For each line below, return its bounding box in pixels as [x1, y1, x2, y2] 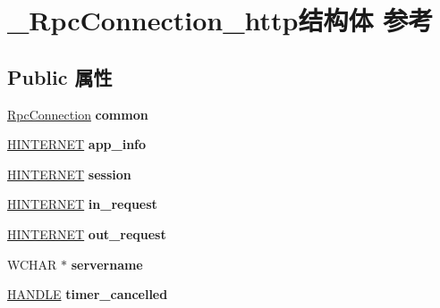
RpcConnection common [7, 104, 148, 123]
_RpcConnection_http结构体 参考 [7, 2, 434, 38]
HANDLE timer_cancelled [7, 285, 168, 304]
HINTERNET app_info [7, 135, 147, 154]
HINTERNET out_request [7, 224, 166, 243]
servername [71, 254, 143, 273]
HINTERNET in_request [7, 195, 157, 213]
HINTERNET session [7, 164, 131, 183]
